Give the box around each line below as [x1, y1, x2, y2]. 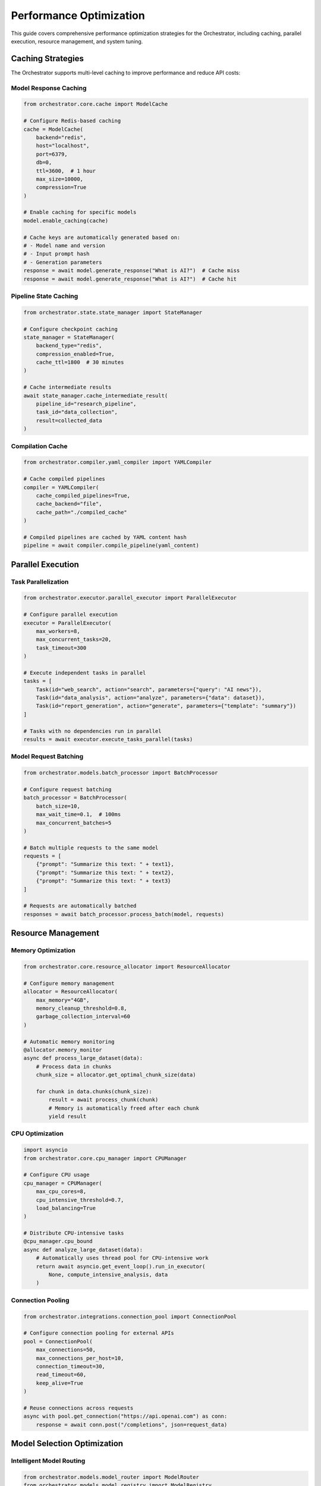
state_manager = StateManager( [23, 333, 115, 341]
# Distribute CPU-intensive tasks [23, 1230, 124, 1236]
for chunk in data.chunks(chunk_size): [36, 1088, 153, 1095]
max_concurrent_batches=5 [36, 819, 112, 826]
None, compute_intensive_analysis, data [48, 1271, 168, 1278]
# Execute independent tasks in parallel [23, 669, 146, 676]
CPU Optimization [11, 1129, 64, 1138]
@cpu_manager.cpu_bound [23, 1238, 93, 1245]
